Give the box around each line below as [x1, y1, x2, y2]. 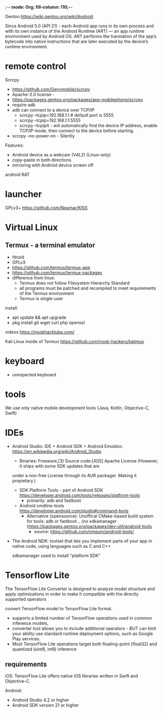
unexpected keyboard [12, 371, 56, 377]
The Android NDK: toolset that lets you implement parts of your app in [12, 538, 152, 544]
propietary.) [12, 478, 36, 483]
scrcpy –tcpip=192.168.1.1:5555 [19, 117, 81, 123]
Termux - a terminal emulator [5, 241, 95, 250]
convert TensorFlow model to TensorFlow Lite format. [5, 605, 113, 611]
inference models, [12, 620, 49, 626]
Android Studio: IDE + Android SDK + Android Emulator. [12, 443, 123, 449]
